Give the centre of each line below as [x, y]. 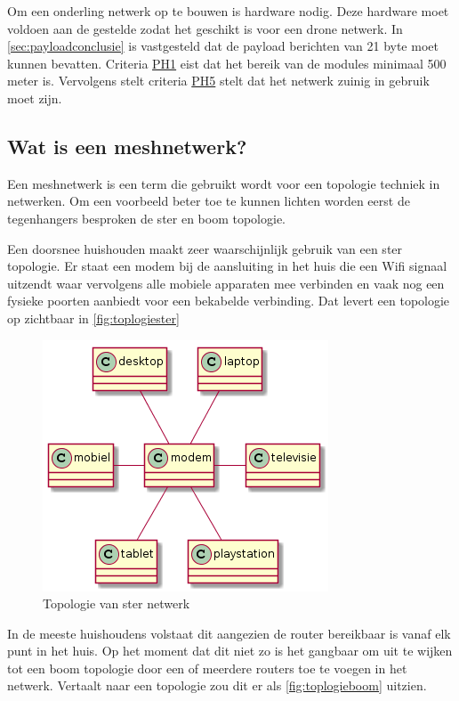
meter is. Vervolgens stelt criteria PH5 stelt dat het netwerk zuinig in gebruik [218, 81]
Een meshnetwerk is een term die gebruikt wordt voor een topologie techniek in [224, 183]
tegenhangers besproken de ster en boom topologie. [147, 218]
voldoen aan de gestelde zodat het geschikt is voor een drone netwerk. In [205, 28]
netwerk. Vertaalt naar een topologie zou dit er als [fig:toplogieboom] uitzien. [217, 685]
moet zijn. [35, 98]
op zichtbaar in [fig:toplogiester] [93, 318]
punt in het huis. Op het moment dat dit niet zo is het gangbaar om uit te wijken [230, 651]
